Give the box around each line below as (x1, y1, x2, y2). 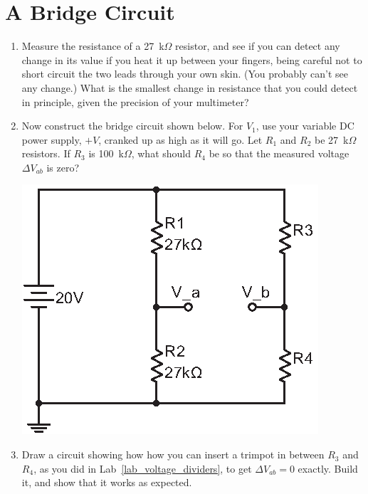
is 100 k (88, 146, 124, 161)
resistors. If (21, 146, 70, 161)
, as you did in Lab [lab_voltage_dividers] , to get (33, 461, 252, 475)
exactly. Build (298, 461, 358, 475)
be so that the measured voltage (209, 146, 349, 161)
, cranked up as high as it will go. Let (98, 132, 263, 147)
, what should (131, 146, 191, 161)
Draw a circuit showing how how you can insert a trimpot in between (21, 447, 325, 462)
